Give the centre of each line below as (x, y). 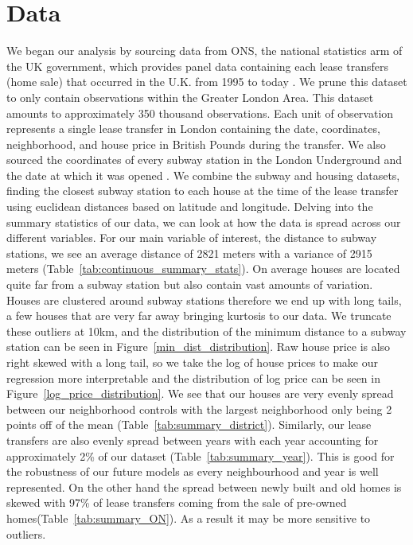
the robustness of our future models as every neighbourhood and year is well (193, 471)
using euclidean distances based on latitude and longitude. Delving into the (190, 206)
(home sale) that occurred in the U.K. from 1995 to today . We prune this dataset (207, 82)
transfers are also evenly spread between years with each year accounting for (193, 440)
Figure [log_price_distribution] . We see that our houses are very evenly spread (200, 393)
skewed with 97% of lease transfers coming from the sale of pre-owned (177, 502)
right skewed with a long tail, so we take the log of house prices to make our (193, 362)
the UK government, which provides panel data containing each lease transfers (197, 66)
